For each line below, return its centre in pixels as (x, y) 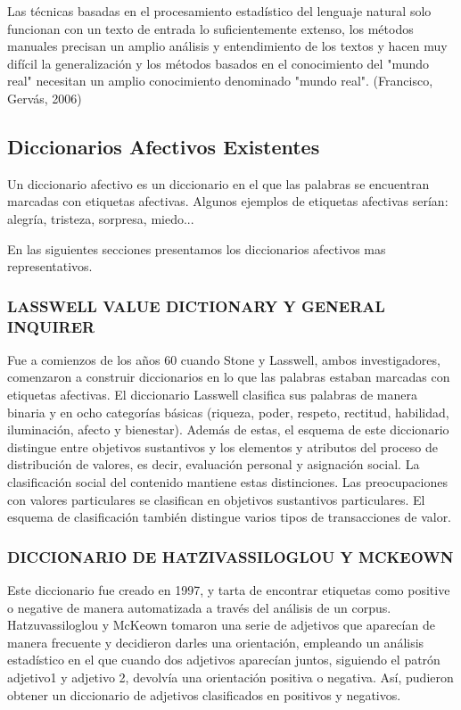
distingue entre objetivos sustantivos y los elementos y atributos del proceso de (222, 446)
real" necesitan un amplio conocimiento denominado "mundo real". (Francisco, (220, 81)
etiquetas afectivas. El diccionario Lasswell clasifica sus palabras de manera (212, 395)
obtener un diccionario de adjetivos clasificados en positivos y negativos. (204, 694)
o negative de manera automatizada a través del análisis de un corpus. (199, 607)
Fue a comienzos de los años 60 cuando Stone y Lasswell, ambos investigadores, (224, 359)
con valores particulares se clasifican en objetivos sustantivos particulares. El (216, 499)
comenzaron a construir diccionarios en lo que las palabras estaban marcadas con (229, 377)
